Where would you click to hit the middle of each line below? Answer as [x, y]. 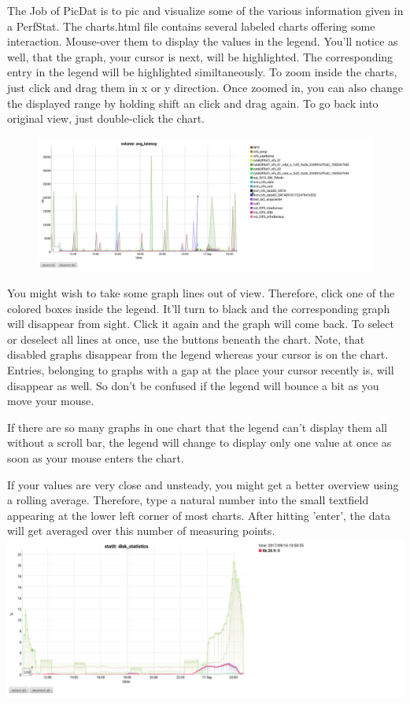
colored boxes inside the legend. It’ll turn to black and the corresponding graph [199, 308]
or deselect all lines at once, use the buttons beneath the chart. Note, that [186, 339]
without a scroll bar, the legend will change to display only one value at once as [199, 442]
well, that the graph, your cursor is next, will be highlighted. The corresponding [200, 56]
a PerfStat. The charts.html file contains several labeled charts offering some [191, 26]
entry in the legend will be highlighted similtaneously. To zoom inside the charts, [202, 72]
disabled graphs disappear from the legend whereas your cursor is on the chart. [198, 354]
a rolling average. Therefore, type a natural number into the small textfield [188, 500]
